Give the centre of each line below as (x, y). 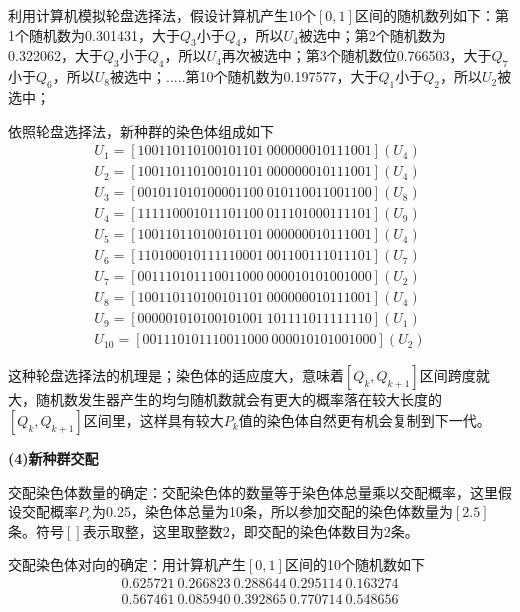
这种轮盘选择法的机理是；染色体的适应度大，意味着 (176, 375)
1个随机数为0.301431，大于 (94, 34)
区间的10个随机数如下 (354, 564)
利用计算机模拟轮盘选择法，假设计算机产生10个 (162, 15)
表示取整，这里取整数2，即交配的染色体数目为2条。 (250, 530)
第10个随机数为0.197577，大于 (282, 76)
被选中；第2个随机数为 (372, 34)
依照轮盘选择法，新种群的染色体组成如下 (141, 130)
